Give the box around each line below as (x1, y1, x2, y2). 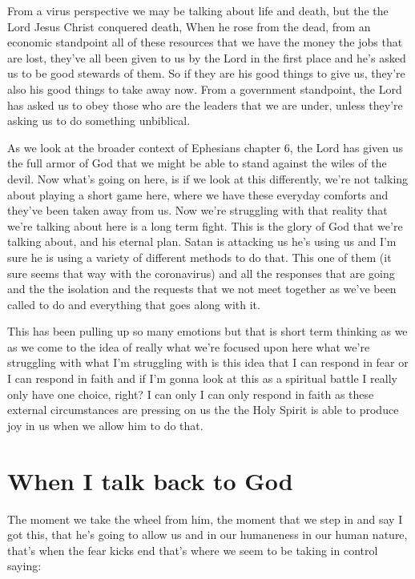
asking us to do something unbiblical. (7, 112, 191, 129)
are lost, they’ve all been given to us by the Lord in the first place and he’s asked (7, 49, 406, 66)
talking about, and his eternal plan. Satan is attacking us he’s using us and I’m (7, 233, 397, 250)
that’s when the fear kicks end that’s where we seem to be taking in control (7, 541, 378, 558)
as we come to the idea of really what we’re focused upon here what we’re (7, 338, 370, 355)
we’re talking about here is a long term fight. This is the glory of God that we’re (7, 217, 403, 234)
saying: (7, 557, 42, 574)
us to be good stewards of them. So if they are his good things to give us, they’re (7, 65, 405, 82)
